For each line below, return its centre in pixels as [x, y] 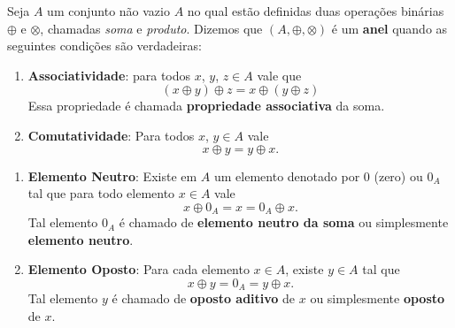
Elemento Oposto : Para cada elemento [139, 269]
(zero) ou [398, 175]
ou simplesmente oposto [378, 298]
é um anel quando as [389, 28]
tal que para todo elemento [101, 193]
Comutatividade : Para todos [111, 135]
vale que [279, 75]
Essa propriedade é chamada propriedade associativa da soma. [206, 106]
